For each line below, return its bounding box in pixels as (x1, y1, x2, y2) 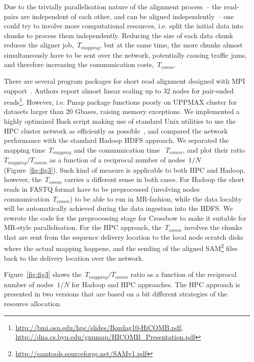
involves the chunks (184, 222, 242, 232)
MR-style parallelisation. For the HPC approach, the (4, 222, 162, 232)
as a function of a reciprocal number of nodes (49, 155, 185, 165)
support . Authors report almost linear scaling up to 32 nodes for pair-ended (4, 85, 234, 95)
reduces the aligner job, (4, 40, 74, 50)
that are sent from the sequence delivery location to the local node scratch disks (4, 231, 244, 242)
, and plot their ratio (183, 144, 245, 155)
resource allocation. (4, 298, 62, 308)
